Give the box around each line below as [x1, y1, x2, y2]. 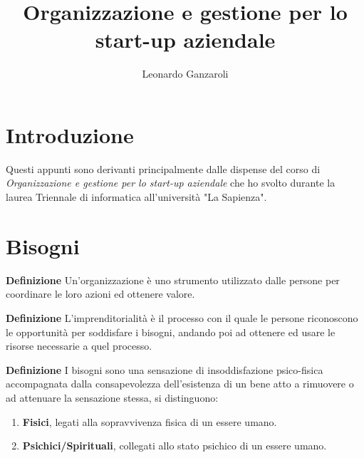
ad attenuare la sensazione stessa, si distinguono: [6, 390, 219, 405]
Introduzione [6, 120, 134, 149]
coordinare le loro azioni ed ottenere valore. [6, 286, 195, 301]
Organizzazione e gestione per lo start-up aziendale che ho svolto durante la [6, 175, 336, 190]
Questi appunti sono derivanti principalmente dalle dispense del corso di [6, 161, 321, 176]
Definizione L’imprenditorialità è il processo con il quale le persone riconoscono [6, 310, 358, 325]
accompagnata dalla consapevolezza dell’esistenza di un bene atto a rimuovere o [6, 376, 354, 391]
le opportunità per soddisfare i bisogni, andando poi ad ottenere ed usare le [6, 324, 336, 339]
